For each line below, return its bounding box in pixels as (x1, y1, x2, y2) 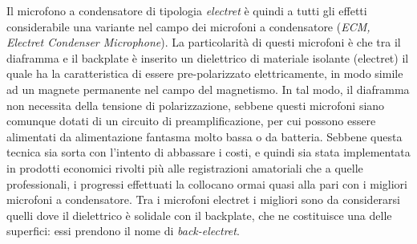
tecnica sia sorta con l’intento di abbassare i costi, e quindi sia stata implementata (6, 144, 411, 161)
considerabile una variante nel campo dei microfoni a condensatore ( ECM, (6, 18, 370, 35)
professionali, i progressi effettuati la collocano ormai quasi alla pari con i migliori (6, 175, 407, 192)
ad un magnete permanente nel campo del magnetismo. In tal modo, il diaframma (6, 80, 410, 97)
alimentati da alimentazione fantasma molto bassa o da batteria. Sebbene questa (6, 128, 403, 144)
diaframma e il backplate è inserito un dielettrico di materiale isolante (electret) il (6, 49, 409, 66)
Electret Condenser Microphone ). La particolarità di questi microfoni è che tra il (6, 34, 401, 51)
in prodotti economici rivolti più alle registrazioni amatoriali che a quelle (6, 159, 363, 176)
